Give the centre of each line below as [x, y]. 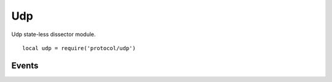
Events [25, 65]
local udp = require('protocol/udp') [79, 48]
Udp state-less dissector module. [53, 34]
